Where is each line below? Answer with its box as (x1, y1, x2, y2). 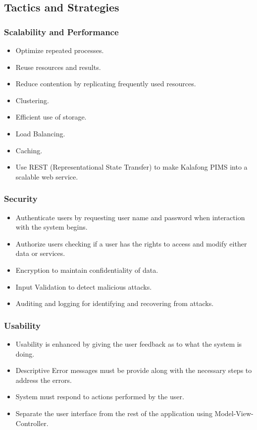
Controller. (15, 418, 49, 428)
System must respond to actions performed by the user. (15, 391, 184, 402)
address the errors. (15, 374, 72, 385)
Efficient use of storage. (15, 112, 87, 122)
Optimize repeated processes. (15, 45, 104, 55)
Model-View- (214, 408, 254, 418)
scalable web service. (15, 171, 78, 182)
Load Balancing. (15, 128, 65, 138)
